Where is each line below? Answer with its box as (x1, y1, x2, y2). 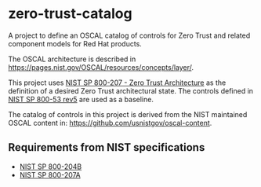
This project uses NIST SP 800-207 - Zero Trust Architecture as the (8, 78, 227, 87)
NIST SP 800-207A (19, 170, 81, 179)
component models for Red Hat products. (8, 38, 143, 48)
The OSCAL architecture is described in (8, 54, 136, 64)
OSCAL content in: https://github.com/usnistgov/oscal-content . (8, 118, 212, 127)
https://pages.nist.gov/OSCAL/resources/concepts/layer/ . (8, 62, 194, 71)
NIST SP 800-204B (19, 162, 82, 171)
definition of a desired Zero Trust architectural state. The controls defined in (8, 86, 253, 95)
